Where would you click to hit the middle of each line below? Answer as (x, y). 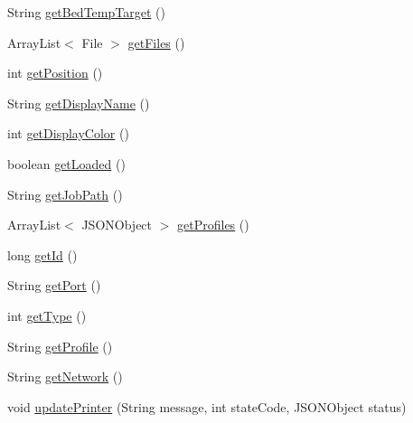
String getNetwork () (65, 376)
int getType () (47, 315)
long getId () (42, 254)
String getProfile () (60, 346)
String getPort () (54, 285)
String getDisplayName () (79, 103)
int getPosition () (55, 73)
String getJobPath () (65, 194)
